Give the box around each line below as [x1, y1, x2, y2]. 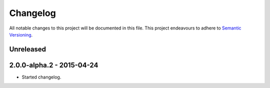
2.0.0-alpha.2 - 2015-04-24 [9, 60, 98, 69]
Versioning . [9, 31, 33, 37]
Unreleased [9, 45, 46, 53]
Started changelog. [21, 74, 61, 80]
